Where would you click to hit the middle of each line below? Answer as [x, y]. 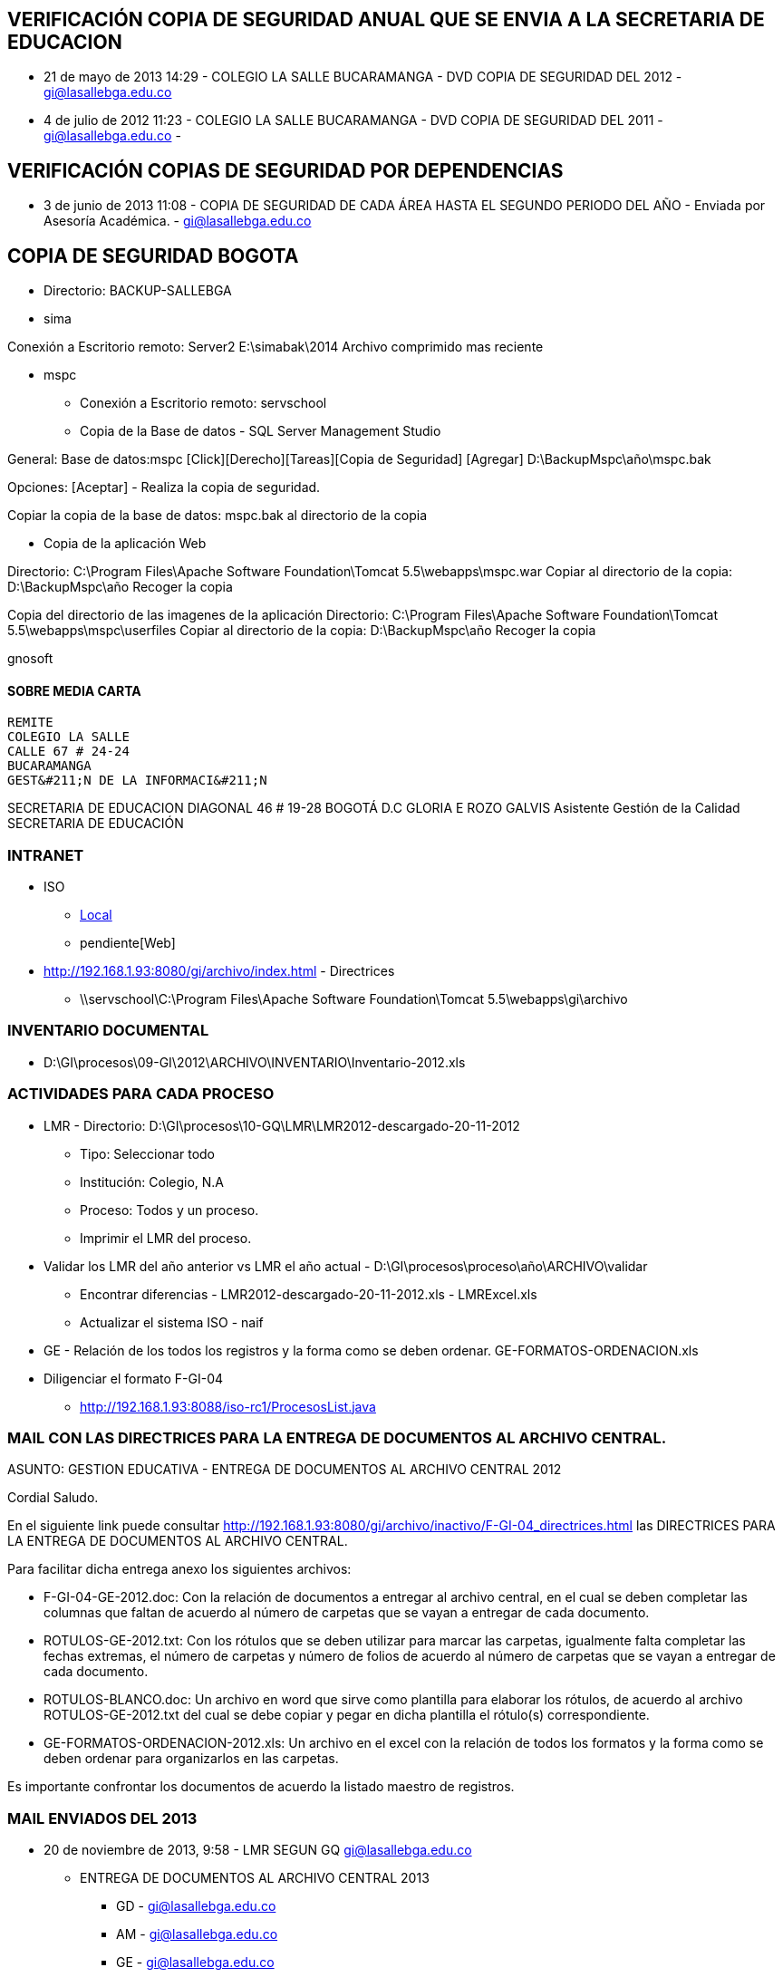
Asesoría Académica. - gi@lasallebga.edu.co [178, 221]
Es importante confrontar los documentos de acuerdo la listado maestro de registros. [261, 1787]
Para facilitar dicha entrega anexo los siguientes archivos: [179, 1569]
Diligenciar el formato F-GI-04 [134, 1378]
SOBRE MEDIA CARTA [74, 690]
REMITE [30, 723]
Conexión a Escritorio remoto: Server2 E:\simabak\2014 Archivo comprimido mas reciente [275, 347]
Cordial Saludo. [53, 1498]
